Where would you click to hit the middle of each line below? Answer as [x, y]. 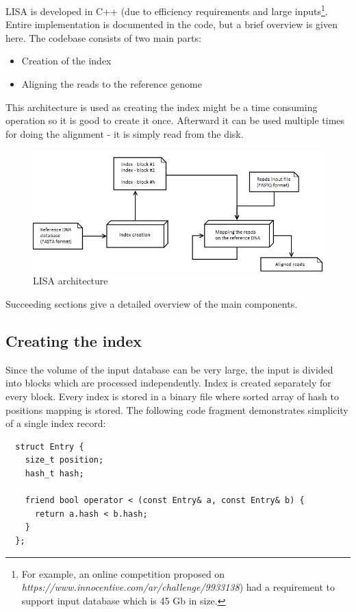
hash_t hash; [54, 474]
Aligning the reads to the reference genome [112, 84]
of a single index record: [56, 423]
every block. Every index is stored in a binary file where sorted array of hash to [172, 396]
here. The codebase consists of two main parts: [103, 37]
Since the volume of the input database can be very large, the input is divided [169, 369]
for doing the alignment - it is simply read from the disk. [125, 133]
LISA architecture [71, 281]
